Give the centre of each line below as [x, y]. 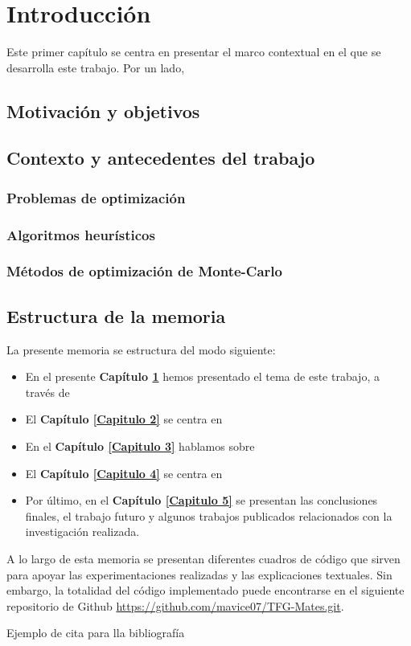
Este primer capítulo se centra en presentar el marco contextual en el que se [194, 52]
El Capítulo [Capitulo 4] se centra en [124, 473]
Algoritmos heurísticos [81, 234]
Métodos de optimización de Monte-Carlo [144, 271]
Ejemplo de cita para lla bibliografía [96, 633]
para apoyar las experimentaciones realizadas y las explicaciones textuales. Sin [199, 574]
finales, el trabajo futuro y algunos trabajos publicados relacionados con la [209, 515]
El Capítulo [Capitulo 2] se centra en [124, 419]
